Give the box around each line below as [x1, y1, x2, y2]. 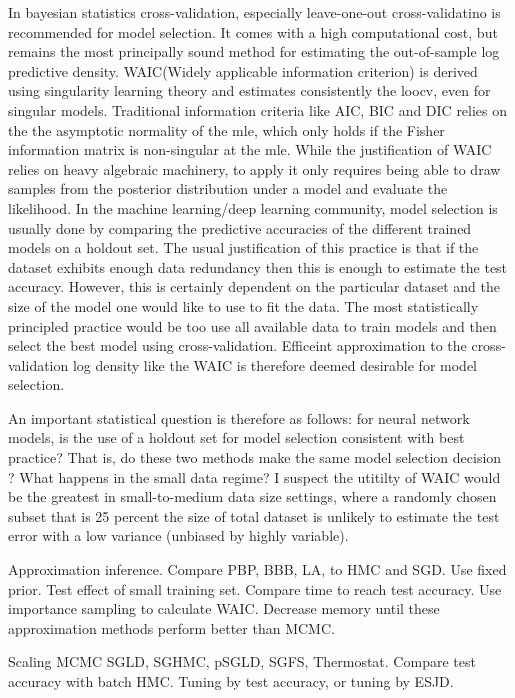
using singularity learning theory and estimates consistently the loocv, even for [8, 80, 491, 101]
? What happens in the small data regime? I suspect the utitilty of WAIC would [8, 466, 501, 487]
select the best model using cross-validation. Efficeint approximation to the [8, 335, 467, 356]
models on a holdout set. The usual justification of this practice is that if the [8, 237, 479, 258]
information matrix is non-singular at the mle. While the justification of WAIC [8, 139, 492, 160]
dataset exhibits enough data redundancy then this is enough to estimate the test [8, 256, 508, 277]
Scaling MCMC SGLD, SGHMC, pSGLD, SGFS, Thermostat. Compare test [8, 651, 476, 672]
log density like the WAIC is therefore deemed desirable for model [72, 354, 477, 375]
